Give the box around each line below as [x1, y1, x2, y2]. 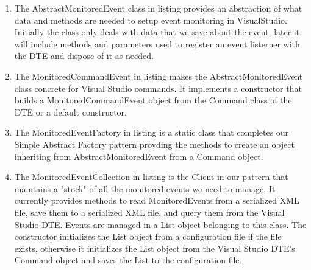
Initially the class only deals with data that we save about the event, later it [14, 26, 300, 38]
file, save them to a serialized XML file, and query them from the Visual [14, 206, 285, 218]
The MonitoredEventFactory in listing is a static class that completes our [14, 126, 289, 139]
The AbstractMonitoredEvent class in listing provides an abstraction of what [14, 2, 302, 14]
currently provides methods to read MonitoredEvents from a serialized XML [14, 194, 299, 207]
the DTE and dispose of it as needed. [14, 49, 154, 62]
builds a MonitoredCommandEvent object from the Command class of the [14, 94, 292, 106]
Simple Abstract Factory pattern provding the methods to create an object [14, 137, 295, 150]
